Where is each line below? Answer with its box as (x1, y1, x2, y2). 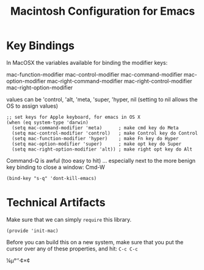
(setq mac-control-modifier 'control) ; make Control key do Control (12, 130, 199, 136)
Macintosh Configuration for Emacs (10, 4, 195, 18)
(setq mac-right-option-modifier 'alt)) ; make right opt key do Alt (12, 146, 192, 152)
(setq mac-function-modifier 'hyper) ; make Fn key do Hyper (12, 135, 179, 141)
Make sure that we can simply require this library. (6, 216, 132, 223)
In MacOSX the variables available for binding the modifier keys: (6, 59, 168, 66)
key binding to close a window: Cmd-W (6, 163, 105, 171)
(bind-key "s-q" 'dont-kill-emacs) (6, 175, 97, 181)
